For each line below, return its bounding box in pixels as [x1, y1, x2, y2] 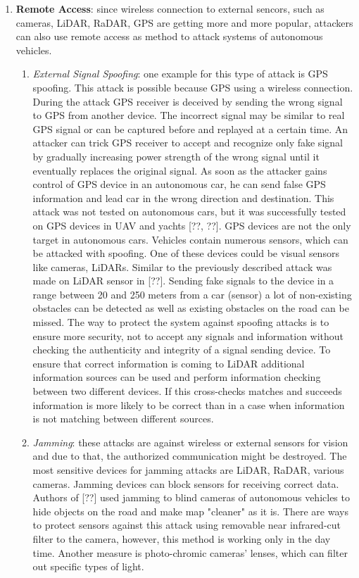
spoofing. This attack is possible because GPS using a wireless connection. [32, 80, 353, 94]
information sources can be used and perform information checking [32, 370, 321, 384]
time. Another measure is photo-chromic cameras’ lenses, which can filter [32, 545, 348, 560]
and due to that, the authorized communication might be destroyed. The [32, 448, 347, 463]
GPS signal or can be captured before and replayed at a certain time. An [32, 121, 348, 136]
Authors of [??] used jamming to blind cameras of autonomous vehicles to [32, 490, 350, 505]
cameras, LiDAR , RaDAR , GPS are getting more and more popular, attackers [15, 15, 353, 30]
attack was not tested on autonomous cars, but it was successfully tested [32, 204, 346, 219]
